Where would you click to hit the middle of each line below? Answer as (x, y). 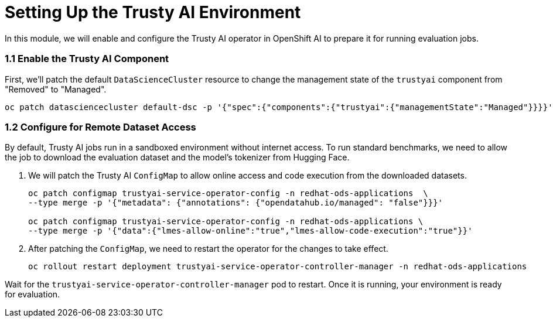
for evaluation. (33, 294)
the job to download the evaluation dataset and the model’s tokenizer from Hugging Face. (177, 157)
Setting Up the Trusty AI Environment (153, 12)
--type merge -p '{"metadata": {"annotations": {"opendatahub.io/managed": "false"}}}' (236, 203)
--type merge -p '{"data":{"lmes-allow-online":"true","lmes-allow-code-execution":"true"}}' (250, 231)
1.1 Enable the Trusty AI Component (87, 59)
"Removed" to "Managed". (56, 89)
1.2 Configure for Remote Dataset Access (100, 127)
